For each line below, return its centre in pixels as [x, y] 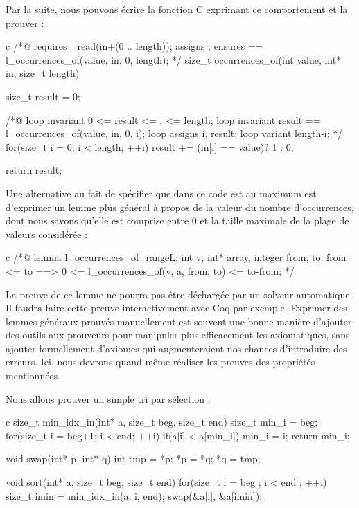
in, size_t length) [43, 73]
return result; [34, 170]
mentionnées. [33, 375]
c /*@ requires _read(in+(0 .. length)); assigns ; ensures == [134, 46]
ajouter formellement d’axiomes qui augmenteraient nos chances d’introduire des [176, 348]
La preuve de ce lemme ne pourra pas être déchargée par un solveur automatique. [179, 294]
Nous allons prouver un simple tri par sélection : [108, 398]
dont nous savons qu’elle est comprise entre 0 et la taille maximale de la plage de [177, 220]
